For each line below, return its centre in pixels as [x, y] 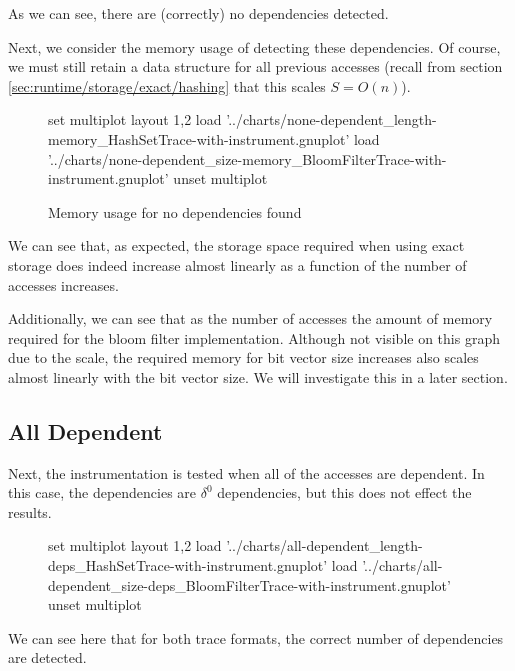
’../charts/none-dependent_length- [331, 119]
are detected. [47, 657]
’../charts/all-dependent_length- [324, 545]
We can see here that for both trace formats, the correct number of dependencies [256, 637]
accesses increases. [63, 284]
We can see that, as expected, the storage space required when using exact [236, 245]
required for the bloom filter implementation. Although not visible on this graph [254, 337]
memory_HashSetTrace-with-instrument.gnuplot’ [199, 138]
